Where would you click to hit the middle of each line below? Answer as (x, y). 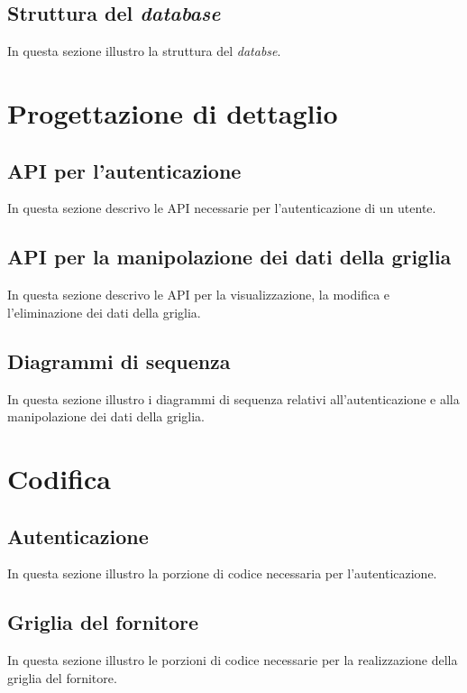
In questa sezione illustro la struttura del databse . (144, 51)
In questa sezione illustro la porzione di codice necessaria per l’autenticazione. (222, 573)
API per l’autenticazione (124, 170)
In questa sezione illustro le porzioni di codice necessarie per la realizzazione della (233, 660)
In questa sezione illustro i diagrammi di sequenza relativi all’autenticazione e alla (233, 398)
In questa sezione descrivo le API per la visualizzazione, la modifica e (199, 295)
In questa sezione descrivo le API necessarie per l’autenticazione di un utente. (222, 208)
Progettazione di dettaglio (173, 112)
